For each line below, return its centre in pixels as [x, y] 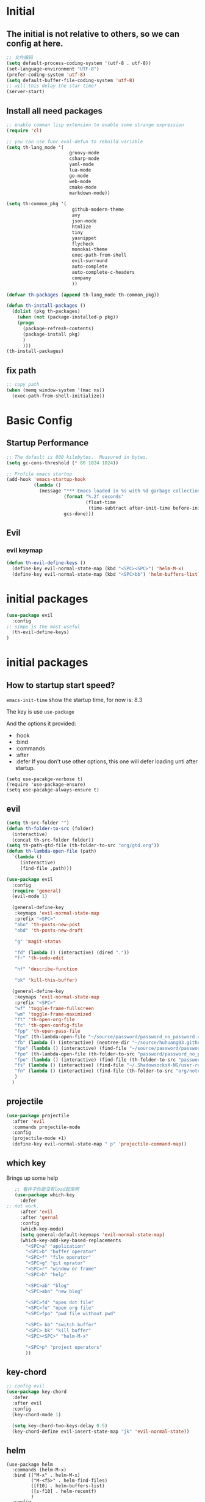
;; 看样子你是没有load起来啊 [47, 1189]
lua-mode [80, 170]
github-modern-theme [98, 209]
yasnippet [84, 238]
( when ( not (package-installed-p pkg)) [68, 317]
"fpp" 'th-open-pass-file [47, 1031]
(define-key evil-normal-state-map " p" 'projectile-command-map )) [99, 1144]
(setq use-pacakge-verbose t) [45, 779]
